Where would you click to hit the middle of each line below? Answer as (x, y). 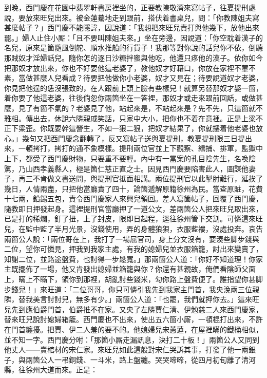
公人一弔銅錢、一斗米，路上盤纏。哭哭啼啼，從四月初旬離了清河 (148, 359)
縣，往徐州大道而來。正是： (51, 370)
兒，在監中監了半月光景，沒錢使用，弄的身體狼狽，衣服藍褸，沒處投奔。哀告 (133, 229)
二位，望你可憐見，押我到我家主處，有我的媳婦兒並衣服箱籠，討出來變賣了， (133, 249)
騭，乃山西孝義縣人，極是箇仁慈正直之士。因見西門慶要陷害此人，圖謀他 (126, 168)
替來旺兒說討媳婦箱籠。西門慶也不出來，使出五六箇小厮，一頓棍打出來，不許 (133, 319)
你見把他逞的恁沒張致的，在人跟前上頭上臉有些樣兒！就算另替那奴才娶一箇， (133, 88)
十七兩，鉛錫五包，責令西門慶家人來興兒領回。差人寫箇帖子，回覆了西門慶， (133, 199)
